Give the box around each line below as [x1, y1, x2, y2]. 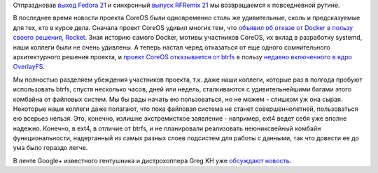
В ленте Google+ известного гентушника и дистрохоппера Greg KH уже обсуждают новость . [13, 156, 292, 165]
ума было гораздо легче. [13, 144, 88, 152]
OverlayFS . [13, 63, 45, 71]
